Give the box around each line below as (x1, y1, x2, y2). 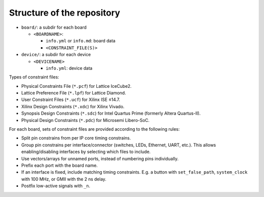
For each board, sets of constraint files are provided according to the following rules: (9, 126, 180, 132)
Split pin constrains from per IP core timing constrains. (21, 135, 131, 141)
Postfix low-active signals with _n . (21, 183, 90, 189)
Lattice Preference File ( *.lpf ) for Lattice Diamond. (21, 90, 127, 96)
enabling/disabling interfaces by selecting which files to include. (21, 149, 151, 155)
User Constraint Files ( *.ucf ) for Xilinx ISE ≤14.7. (21, 97, 120, 102)
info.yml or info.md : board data (45, 38, 116, 44)
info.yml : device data (45, 65, 93, 71)
